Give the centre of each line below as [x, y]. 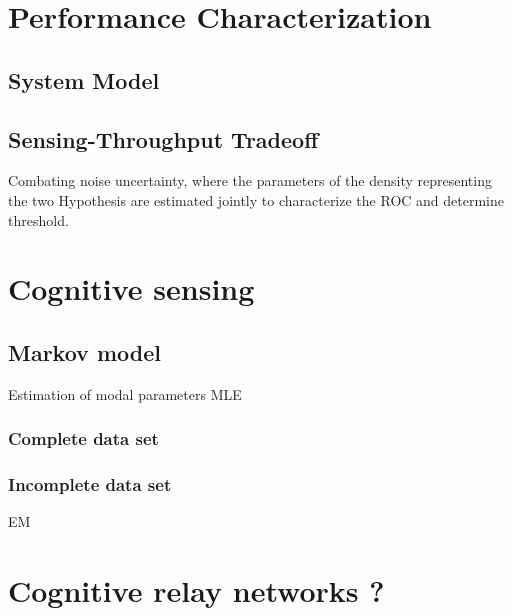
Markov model [84, 351]
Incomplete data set [90, 484]
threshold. [38, 219]
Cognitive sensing [131, 288]
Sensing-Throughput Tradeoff [163, 138]
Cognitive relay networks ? [196, 590]
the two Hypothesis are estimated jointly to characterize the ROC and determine [256, 199]
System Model [84, 79]
